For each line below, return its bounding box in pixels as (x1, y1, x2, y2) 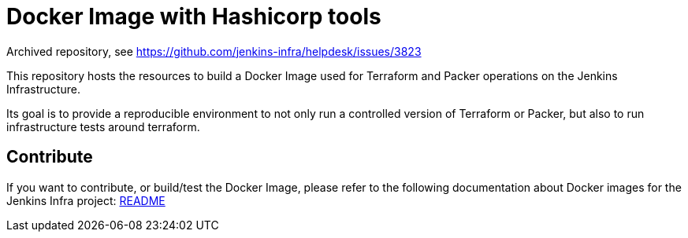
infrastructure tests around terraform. (6, 119, 200, 134)
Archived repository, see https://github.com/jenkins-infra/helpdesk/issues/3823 (6, 44, 422, 58)
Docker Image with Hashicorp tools (6, 3, 381, 30)
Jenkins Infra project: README (6, 193, 165, 207)
